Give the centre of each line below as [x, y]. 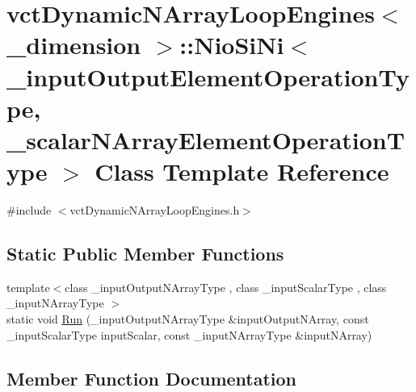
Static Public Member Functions [145, 254]
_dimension [74, 45]
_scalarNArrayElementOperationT [206, 139]
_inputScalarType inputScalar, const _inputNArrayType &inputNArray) [189, 334]
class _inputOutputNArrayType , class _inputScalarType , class [226, 287]
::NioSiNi [232, 45]
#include [29, 210]
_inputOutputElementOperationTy [208, 76]
